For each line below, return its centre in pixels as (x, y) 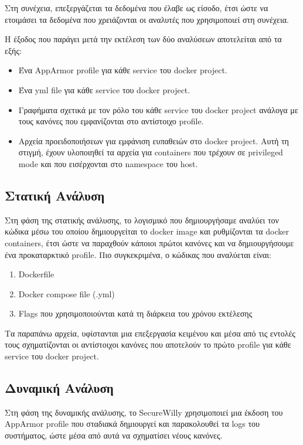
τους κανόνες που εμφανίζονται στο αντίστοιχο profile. (111, 121)
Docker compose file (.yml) (67, 293)
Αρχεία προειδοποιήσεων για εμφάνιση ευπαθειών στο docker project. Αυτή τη (154, 140)
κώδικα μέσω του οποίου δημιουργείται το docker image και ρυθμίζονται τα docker (147, 231)
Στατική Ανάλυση (55, 195)
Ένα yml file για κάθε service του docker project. (104, 89)
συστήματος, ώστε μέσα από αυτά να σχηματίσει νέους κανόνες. (114, 435)
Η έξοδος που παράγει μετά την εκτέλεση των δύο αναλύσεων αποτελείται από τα (143, 39)
